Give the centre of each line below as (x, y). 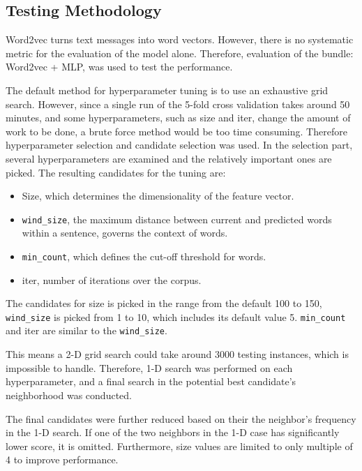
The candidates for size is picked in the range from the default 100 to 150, (164, 303)
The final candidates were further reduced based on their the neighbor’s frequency (181, 418)
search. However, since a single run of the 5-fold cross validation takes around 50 (178, 104)
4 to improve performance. (62, 459)
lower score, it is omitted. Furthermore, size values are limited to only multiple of (179, 446)
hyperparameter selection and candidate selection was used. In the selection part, (179, 145)
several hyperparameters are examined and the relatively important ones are (169, 158)
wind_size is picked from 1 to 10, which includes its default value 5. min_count (176, 316)
